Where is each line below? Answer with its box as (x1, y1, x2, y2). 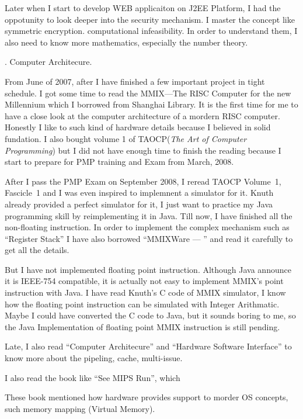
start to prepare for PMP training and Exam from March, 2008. (5, 155, 234, 168)
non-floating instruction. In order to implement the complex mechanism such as (5, 221, 290, 233)
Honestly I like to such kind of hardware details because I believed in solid (5, 121, 271, 133)
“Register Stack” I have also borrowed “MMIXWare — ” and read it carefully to (5, 232, 293, 244)
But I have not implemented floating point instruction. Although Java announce (5, 263, 291, 275)
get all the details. (5, 244, 69, 256)
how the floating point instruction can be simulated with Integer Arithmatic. (5, 297, 280, 310)
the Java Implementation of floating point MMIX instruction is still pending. (5, 320, 280, 333)
